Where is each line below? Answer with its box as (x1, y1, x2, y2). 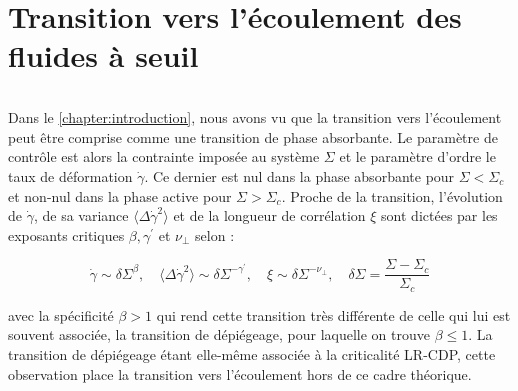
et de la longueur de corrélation (173, 205, 366, 226)
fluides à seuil (8, 35, 199, 76)
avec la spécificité (8, 304, 114, 325)
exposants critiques (8, 224, 125, 245)
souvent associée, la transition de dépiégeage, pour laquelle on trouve (8, 324, 430, 345)
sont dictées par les (381, 205, 498, 226)
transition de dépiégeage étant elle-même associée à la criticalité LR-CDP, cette (8, 344, 496, 365)
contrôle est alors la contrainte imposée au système (8, 146, 320, 167)
